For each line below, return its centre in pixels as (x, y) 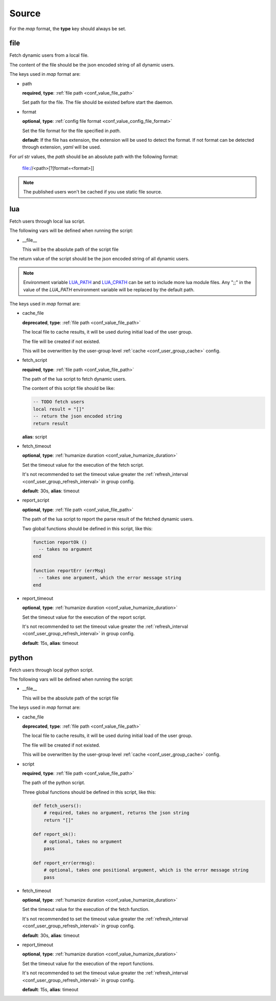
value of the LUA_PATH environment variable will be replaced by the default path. (109, 290)
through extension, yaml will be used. (62, 147)
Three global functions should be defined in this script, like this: (89, 792)
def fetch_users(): (57, 806)
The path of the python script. (54, 782)
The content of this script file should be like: (68, 388)
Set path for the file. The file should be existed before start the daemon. (98, 102)
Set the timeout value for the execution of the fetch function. (86, 909)
